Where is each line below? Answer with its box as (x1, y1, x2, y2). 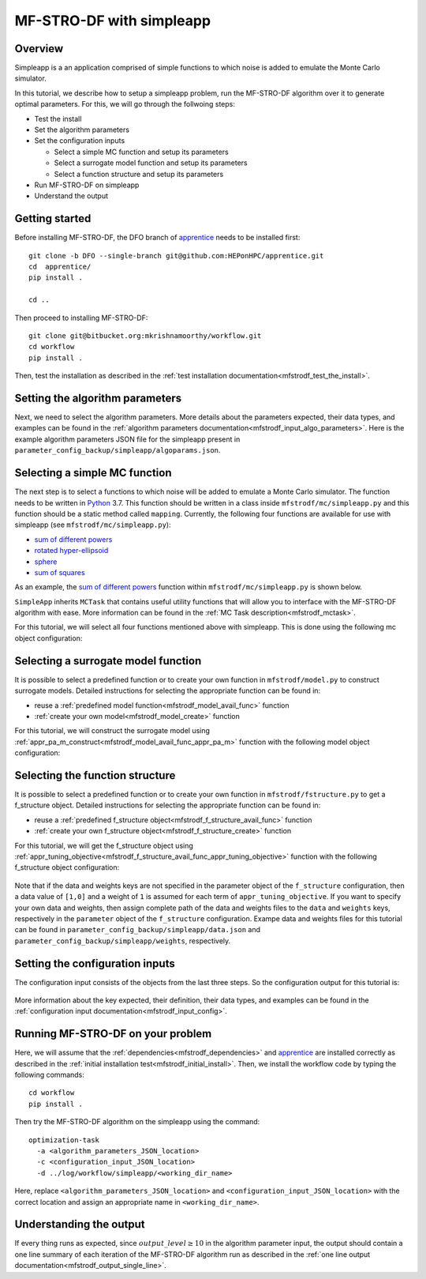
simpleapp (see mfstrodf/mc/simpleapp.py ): (14, 520, 171, 529)
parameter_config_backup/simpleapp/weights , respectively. (14, 936, 231, 946)
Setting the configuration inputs (14, 957, 175, 970)
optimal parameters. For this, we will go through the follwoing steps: (14, 100, 236, 109)
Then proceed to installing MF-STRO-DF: (14, 313, 148, 322)
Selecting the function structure (14, 769, 176, 782)
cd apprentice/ (28, 262, 92, 272)
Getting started (14, 212, 92, 225)
